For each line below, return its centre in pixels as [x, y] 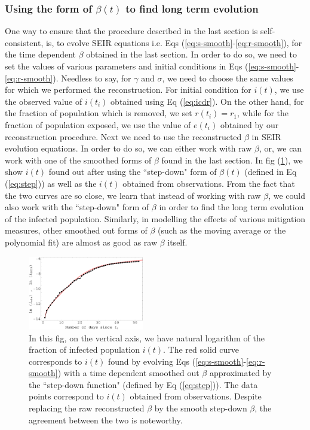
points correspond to [66, 396]
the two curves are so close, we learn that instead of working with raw [133, 195]
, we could [287, 195]
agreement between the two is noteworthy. [106, 420]
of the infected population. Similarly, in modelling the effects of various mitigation [155, 218]
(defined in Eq [271, 172]
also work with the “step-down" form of [77, 207]
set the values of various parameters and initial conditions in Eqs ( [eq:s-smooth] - [152, 66]
